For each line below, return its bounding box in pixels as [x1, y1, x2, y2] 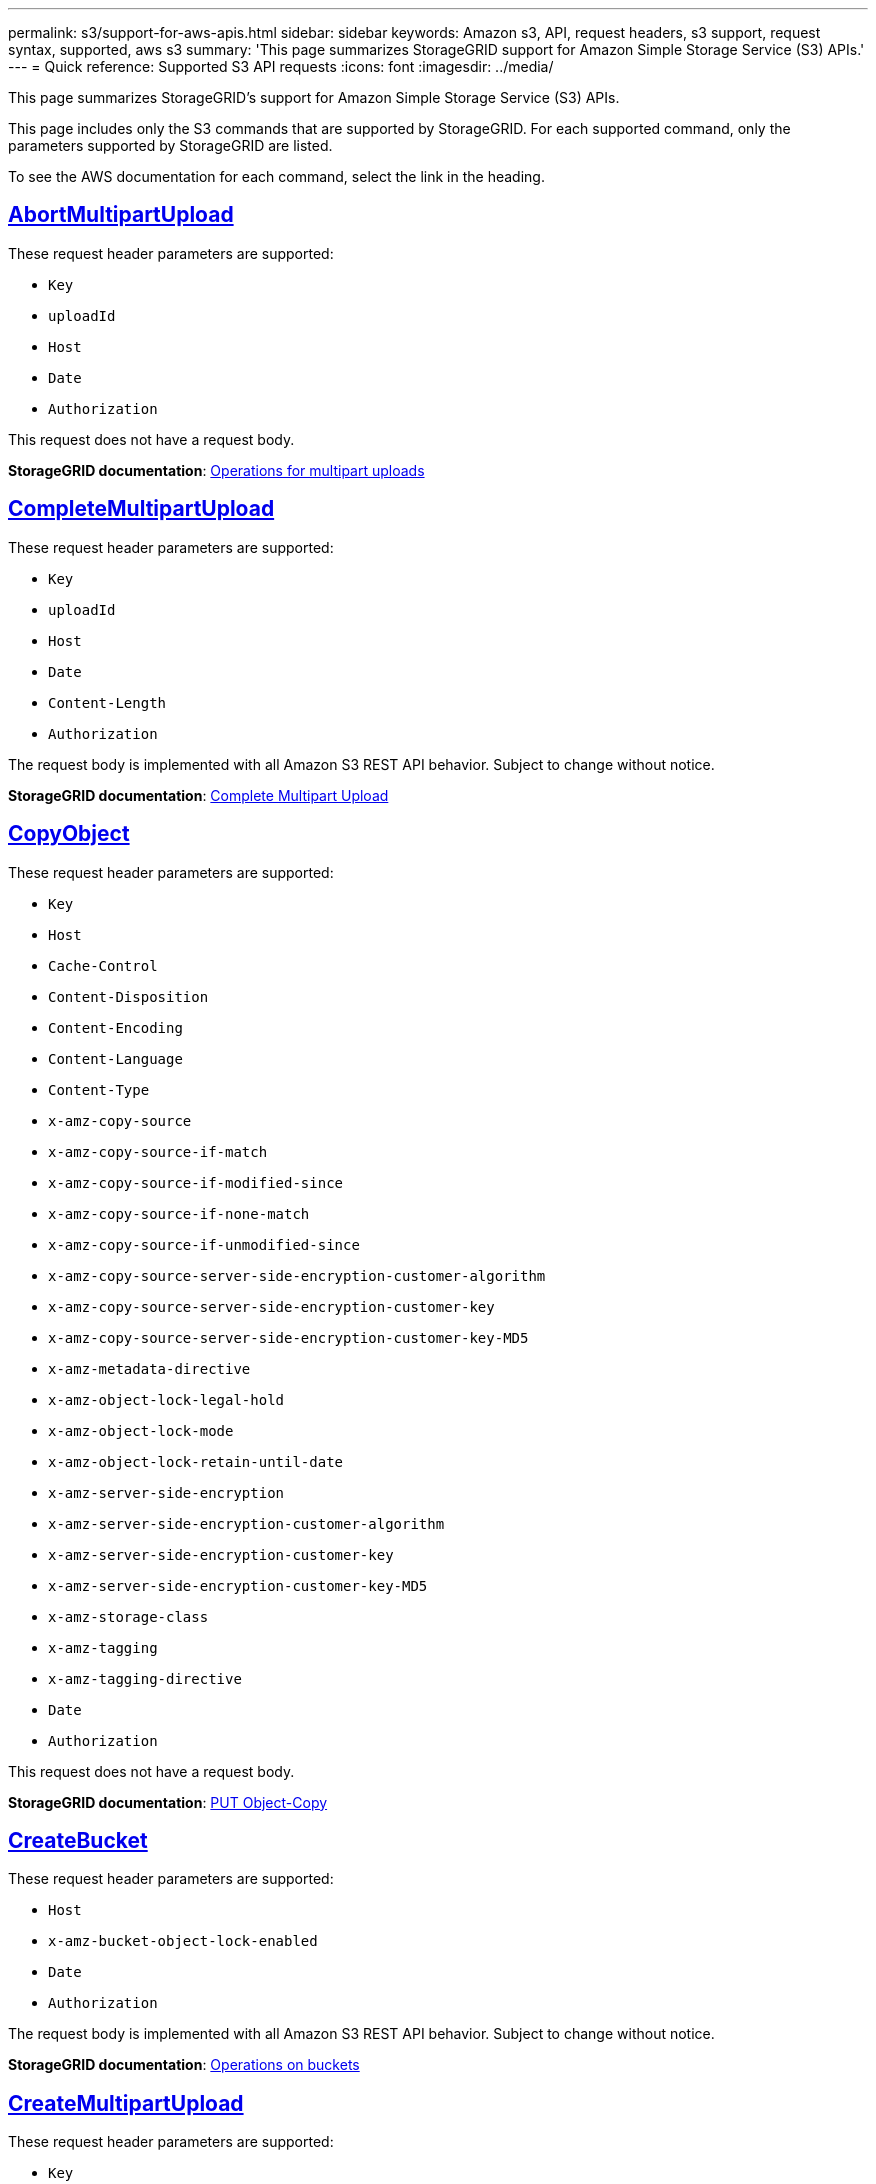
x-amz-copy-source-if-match [48, 1143, 268, 1160]
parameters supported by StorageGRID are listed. [8, 137, 333, 154]
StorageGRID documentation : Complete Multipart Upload [8, 786, 389, 804]
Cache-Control [48, 957, 158, 974]
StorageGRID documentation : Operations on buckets [8, 2056, 360, 2074]
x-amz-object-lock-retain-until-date [48, 1453, 344, 1470]
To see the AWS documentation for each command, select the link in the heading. [8, 168, 545, 185]
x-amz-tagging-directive [48, 1670, 242, 1687]
